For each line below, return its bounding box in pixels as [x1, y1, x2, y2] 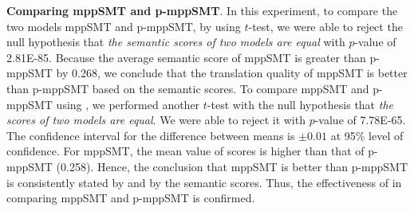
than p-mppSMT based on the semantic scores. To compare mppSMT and [6, 80, 369, 96]
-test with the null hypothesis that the [207, 96, 393, 112]
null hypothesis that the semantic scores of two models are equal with [6, 33, 345, 50]
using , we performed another [56, 96, 200, 112]
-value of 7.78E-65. [314, 111, 406, 128]
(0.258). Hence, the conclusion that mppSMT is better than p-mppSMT [56, 158, 408, 174]
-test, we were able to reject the [248, 18, 403, 34]
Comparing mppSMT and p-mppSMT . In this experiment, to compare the [6, 2, 398, 18]
